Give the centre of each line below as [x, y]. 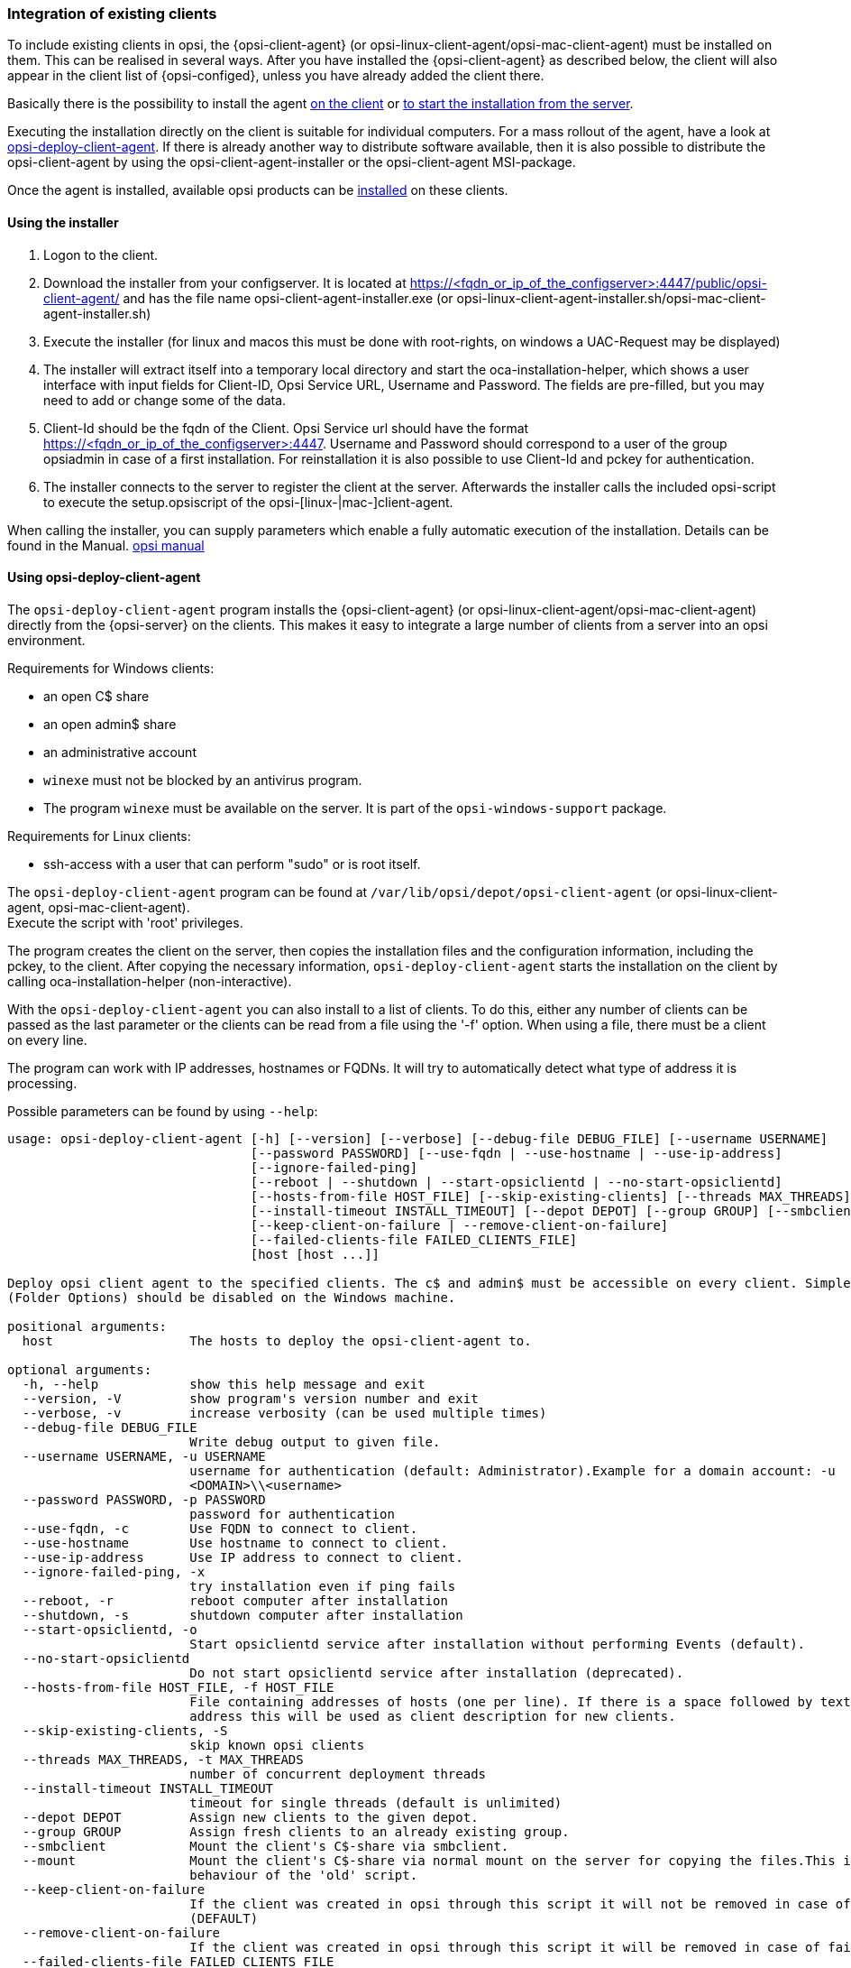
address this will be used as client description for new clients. [433, 1716]
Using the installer [63, 222]
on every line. [47, 1039]
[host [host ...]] [315, 1254]
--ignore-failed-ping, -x [114, 1571]
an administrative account [120, 752]
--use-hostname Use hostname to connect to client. [235, 1543]
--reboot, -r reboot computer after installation [235, 1600]
